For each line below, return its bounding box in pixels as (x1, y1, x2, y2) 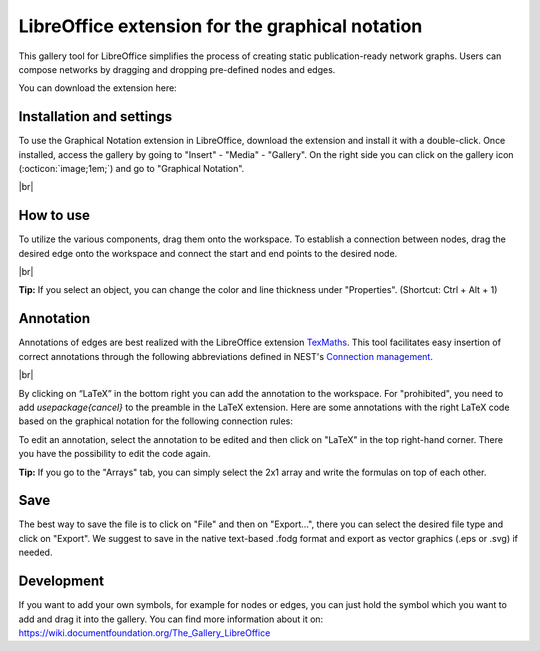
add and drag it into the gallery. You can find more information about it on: (18, 613, 324, 625)
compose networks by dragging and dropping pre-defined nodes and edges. (18, 63, 336, 75)
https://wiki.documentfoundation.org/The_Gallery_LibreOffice (18, 626, 271, 639)
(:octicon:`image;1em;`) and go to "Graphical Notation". (18, 163, 245, 175)
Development (18, 573, 105, 590)
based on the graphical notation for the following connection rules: (18, 415, 294, 427)
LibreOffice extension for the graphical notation (18, 15, 423, 37)
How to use (18, 207, 90, 224)
